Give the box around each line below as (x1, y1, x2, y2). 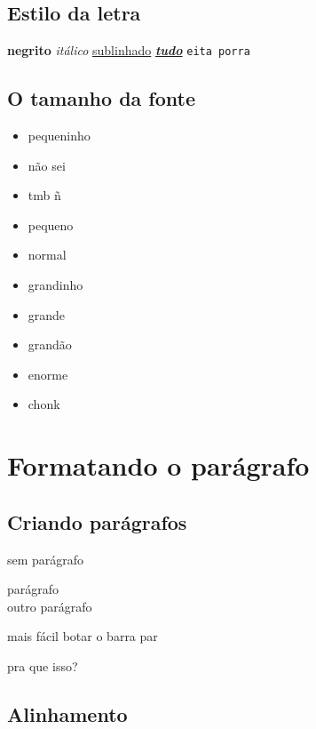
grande (28, 305, 66, 324)
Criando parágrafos (7, 508, 187, 535)
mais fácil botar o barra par (7, 627, 158, 645)
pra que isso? (7, 656, 78, 675)
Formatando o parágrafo (7, 447, 310, 484)
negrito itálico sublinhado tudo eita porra (7, 41, 250, 60)
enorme (28, 364, 68, 383)
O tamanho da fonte (7, 84, 195, 112)
